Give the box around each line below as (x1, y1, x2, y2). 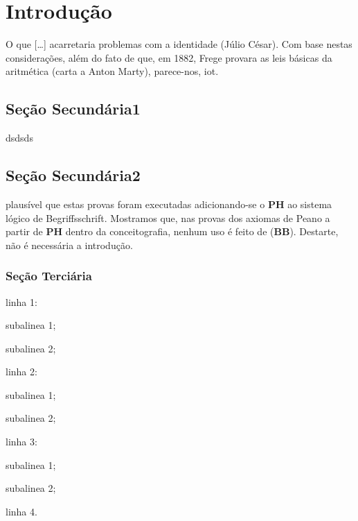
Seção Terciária (6, 267, 92, 284)
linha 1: (6, 294, 37, 309)
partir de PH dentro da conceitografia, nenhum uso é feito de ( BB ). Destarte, (6, 224, 339, 239)
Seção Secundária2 (6, 164, 141, 186)
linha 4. (6, 504, 37, 518)
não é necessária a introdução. (6, 237, 133, 252)
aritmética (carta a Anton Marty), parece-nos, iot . (6, 64, 219, 78)
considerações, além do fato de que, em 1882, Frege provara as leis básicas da (6, 50, 332, 65)
